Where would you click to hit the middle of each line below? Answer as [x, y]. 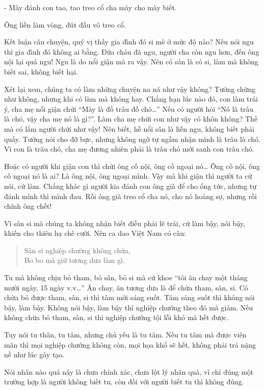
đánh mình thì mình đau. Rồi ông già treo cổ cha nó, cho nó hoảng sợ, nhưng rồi [130, 196]
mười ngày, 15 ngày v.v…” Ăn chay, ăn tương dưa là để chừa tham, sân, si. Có [126, 287]
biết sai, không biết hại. [41, 71]
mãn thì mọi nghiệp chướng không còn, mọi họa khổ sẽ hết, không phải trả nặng [130, 344]
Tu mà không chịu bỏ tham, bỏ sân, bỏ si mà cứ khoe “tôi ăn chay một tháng [126, 277]
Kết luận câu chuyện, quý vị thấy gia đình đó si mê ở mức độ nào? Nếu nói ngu [129, 42]
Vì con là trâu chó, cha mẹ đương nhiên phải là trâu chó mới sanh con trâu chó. [129, 149]
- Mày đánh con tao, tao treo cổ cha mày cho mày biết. [90, 7]
